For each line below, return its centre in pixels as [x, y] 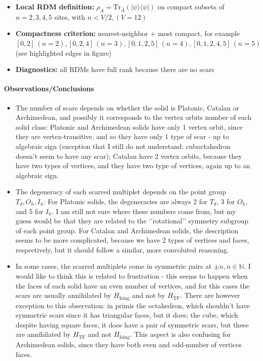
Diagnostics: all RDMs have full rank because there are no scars [115, 69]
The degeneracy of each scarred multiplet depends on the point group [121, 192]
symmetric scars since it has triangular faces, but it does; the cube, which [127, 315]
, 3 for [225, 201]
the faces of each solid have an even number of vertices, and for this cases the [132, 285]
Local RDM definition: [55, 6]
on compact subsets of [191, 6]
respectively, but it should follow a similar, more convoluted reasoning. [122, 249]
